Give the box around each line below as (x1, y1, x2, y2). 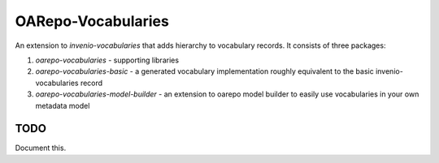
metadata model (35, 101, 90, 110)
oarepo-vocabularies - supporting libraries (35, 55, 179, 65)
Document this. (15, 143, 67, 153)
